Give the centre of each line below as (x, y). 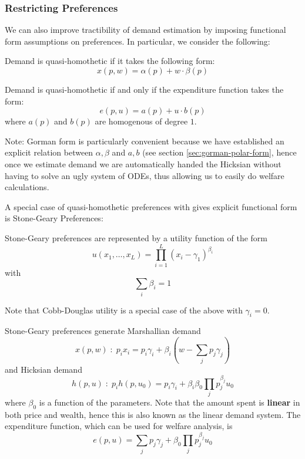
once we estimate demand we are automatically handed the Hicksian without (143, 163)
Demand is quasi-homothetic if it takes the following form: (110, 61)
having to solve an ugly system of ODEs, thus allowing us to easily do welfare (145, 175)
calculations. (27, 187)
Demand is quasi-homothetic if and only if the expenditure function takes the (144, 89)
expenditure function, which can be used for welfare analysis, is (119, 426)
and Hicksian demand (43, 369)
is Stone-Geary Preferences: (54, 218)
